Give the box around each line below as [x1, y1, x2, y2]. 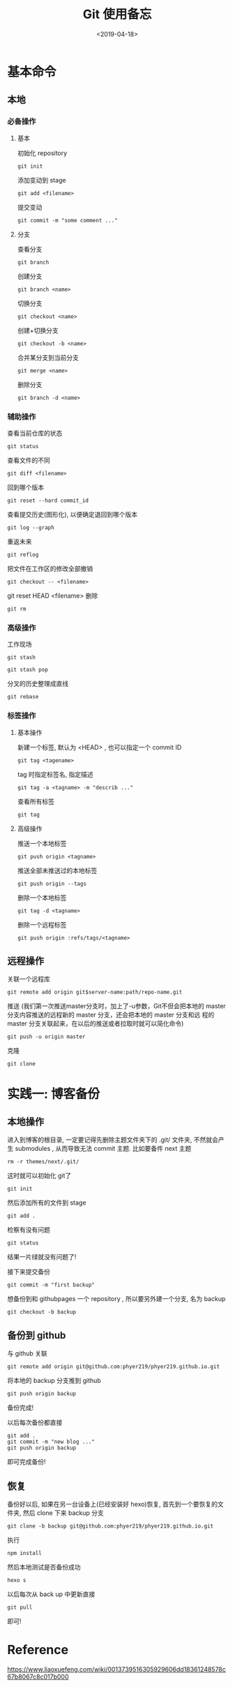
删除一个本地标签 [17, 893, 67, 902]
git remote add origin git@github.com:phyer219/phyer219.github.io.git [7, 1363, 220, 1370]
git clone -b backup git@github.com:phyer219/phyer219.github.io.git [7, 1522, 214, 1530]
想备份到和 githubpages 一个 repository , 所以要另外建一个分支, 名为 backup [7, 1295, 226, 1303]
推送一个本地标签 [17, 839, 67, 847]
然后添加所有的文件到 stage [7, 1198, 87, 1207]
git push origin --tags [17, 880, 87, 887]
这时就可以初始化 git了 [7, 1172, 72, 1180]
